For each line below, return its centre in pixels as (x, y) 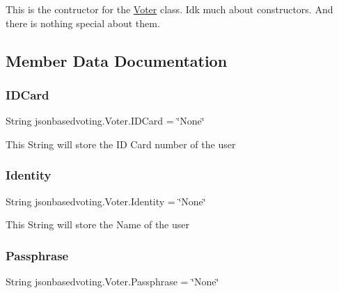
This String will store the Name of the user (97, 224)
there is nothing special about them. (83, 23)
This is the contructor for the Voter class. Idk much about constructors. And (169, 9)
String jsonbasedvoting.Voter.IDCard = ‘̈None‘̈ (105, 121)
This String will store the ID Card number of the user (121, 144)
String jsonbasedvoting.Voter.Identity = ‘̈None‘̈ (106, 201)
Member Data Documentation (117, 60)
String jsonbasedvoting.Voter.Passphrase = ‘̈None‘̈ (112, 281)
